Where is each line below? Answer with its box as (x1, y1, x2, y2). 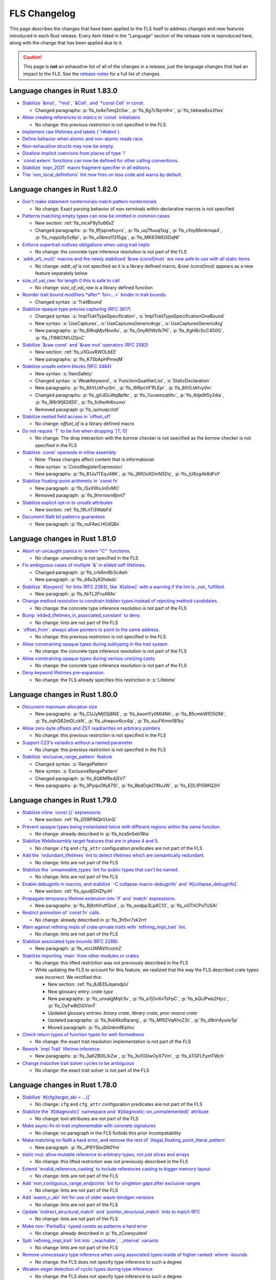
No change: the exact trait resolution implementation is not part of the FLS (35, 1038, 191, 1044)
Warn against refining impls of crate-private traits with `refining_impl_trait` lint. (22, 924, 187, 930)
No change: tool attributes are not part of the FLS (35, 1115, 139, 1121)
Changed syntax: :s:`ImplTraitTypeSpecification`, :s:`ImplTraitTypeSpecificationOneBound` (35, 313, 225, 319)
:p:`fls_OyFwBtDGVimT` (48, 1002, 97, 1009)
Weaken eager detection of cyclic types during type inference (22, 1266, 153, 1272)
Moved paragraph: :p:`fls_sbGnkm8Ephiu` (48, 1024, 135, 1030)
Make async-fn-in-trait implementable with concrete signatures (22, 1123, 156, 1129)
